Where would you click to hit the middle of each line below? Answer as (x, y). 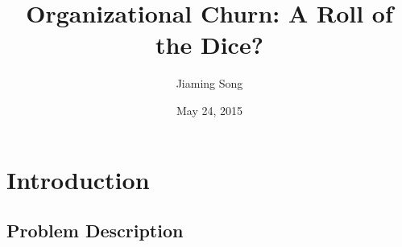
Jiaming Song (209, 83)
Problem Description (95, 231)
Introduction (78, 179)
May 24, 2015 (209, 110)
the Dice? (209, 45)
